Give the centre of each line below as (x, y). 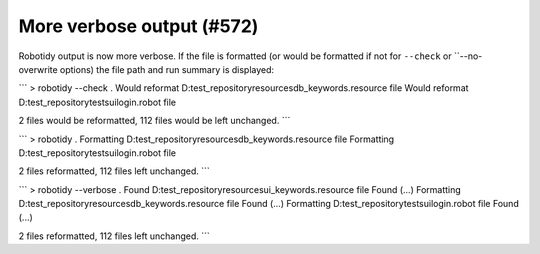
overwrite (38, 69)
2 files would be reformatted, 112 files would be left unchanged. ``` (154, 121)
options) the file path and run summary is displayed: (167, 69)
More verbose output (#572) (138, 26)
